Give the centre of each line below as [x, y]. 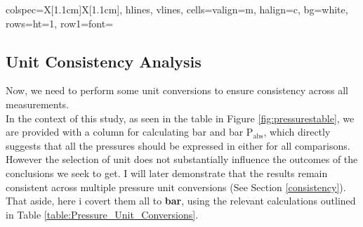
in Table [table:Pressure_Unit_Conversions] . [102, 214]
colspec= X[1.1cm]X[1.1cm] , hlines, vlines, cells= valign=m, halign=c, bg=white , [177, 9]
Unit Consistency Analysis [104, 61]
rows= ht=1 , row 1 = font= [60, 23]
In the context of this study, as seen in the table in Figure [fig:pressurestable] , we [180, 118]
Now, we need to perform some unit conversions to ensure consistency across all [177, 90]
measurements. [38, 104]
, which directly [297, 132]
